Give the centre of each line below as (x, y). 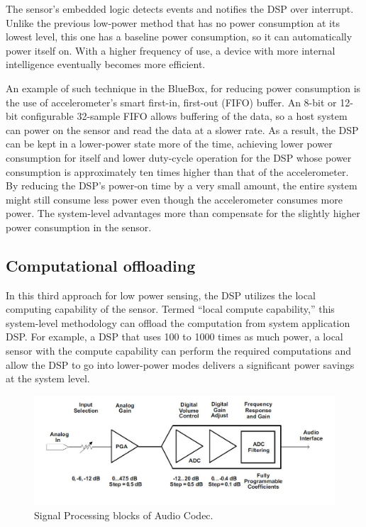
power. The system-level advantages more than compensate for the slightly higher (183, 213)
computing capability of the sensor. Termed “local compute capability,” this (170, 309)
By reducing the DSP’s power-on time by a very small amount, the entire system (182, 185)
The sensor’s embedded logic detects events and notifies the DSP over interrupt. (180, 9)
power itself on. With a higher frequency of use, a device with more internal (171, 50)
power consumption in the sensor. (79, 227)
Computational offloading (101, 265)
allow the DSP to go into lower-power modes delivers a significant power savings (180, 364)
